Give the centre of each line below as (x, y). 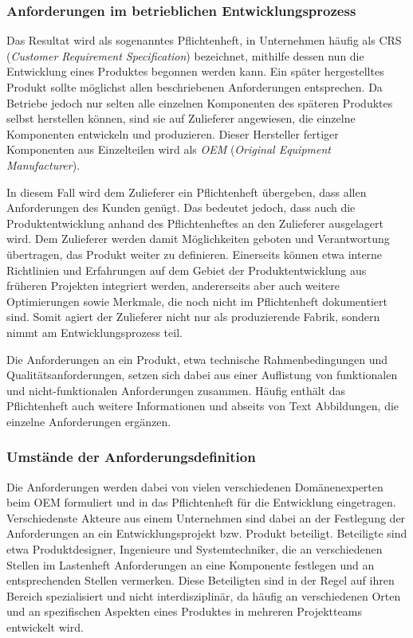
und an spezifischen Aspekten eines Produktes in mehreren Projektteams (184, 611)
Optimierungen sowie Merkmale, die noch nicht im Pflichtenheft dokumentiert (197, 301)
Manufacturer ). (43, 164)
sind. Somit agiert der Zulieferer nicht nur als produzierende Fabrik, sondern (193, 317)
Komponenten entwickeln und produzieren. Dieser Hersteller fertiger (173, 133)
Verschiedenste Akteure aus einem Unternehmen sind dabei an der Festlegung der (206, 517)
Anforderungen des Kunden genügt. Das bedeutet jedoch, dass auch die (181, 207)
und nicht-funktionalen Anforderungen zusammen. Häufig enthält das (176, 390)
